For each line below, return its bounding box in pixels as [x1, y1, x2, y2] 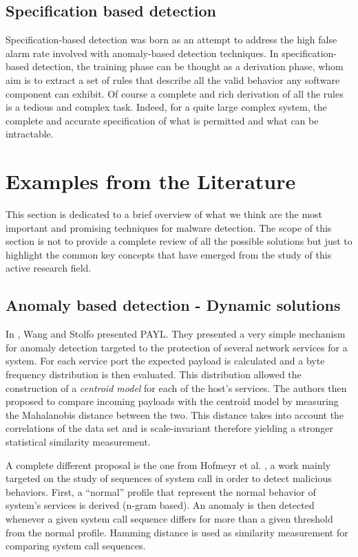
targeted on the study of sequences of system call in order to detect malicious [6, 471, 332, 485]
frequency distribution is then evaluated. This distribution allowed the [6, 367, 302, 382]
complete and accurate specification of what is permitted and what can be [6, 113, 319, 127]
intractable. [6, 127, 54, 141]
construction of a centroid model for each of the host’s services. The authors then [6, 380, 347, 395]
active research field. [6, 261, 92, 275]
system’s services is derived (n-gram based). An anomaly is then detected [6, 498, 315, 512]
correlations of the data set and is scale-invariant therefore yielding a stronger [6, 421, 333, 435]
